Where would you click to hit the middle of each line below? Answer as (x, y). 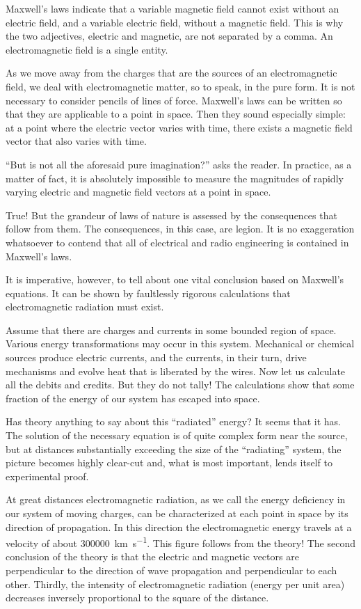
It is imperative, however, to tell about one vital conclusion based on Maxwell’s (175, 279)
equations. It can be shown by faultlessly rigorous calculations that (148, 293)
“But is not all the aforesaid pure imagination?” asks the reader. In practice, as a (179, 164)
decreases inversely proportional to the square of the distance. (137, 598)
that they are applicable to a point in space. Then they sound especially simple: (176, 114)
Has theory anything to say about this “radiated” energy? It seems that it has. (174, 421)
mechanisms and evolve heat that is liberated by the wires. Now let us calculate (176, 371)
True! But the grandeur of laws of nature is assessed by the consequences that (171, 215)
